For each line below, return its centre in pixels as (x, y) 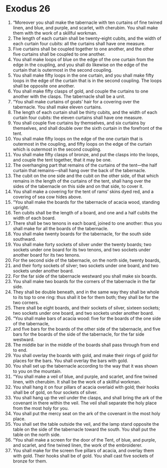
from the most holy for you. (41, 408)
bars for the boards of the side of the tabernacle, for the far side (79, 334)
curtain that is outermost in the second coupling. (63, 70)
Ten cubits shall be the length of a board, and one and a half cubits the (85, 212)
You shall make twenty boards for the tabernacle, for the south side (82, 234)
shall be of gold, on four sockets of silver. (55, 392)
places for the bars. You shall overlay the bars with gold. (70, 361)
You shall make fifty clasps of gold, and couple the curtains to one (81, 91)
